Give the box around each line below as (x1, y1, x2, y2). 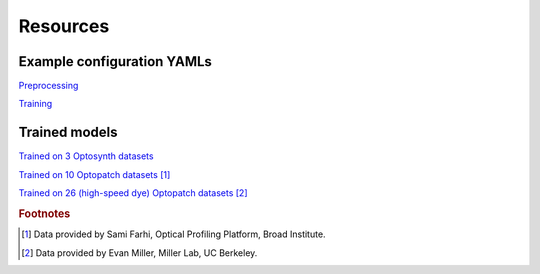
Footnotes (18, 206, 71, 220)
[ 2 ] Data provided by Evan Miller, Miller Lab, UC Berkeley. (21, 246, 258, 259)
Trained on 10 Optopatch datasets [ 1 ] (18, 168, 171, 180)
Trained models (18, 124, 119, 141)
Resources (18, 15, 110, 37)
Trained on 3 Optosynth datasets (18, 150, 154, 162)
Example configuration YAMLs (18, 53, 212, 70)
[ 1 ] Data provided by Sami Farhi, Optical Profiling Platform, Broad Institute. (21, 228, 326, 240)
